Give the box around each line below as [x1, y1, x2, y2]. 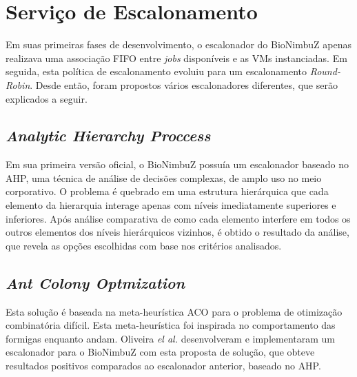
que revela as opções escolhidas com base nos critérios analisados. [6, 238, 282, 252]
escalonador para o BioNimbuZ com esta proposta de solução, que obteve [6, 345, 315, 359]
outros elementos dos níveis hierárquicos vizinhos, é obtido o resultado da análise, [6, 225, 349, 239]
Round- [309, 64, 340, 79]
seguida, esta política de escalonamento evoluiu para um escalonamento [6, 64, 307, 79]
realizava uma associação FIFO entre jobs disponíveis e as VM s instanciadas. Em [6, 50, 347, 65]
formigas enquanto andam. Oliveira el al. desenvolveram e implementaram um [6, 331, 335, 345]
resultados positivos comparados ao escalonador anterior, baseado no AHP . [6, 358, 321, 373]
